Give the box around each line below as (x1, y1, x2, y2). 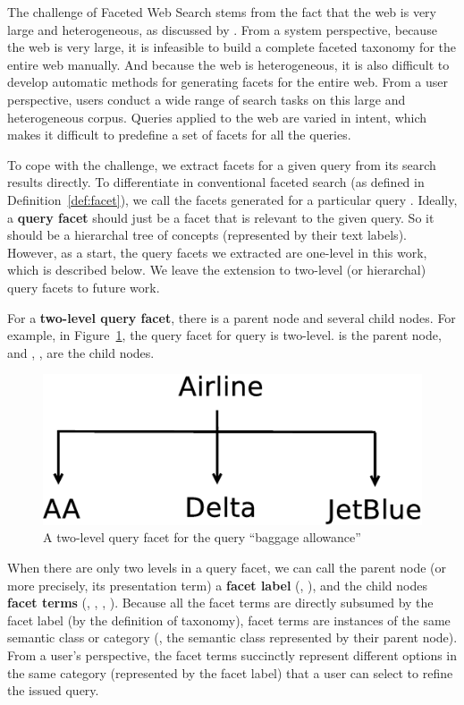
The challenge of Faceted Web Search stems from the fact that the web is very (7, 3, 436, 21)
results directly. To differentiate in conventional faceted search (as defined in (7, 173, 425, 191)
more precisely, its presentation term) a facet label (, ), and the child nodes (7, 575, 427, 594)
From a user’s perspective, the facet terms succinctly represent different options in (7, 645, 458, 664)
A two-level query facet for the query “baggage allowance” (43, 528, 361, 547)
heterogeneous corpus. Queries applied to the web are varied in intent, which (7, 107, 427, 126)
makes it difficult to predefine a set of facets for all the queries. (7, 125, 351, 144)
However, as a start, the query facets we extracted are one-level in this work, (7, 242, 427, 261)
